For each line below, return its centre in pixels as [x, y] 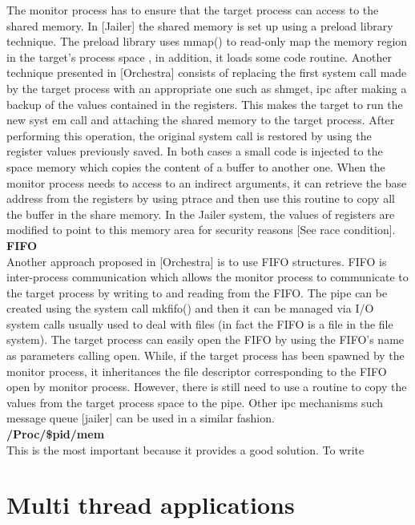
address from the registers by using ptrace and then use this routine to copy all [201, 198]
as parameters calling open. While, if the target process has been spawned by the [205, 355]
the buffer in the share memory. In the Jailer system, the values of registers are [201, 214]
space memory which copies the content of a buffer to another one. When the [196, 166]
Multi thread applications [151, 505]
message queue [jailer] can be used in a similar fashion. [141, 418]
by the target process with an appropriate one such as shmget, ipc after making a [207, 88]
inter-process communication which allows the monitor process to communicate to [207, 277]
